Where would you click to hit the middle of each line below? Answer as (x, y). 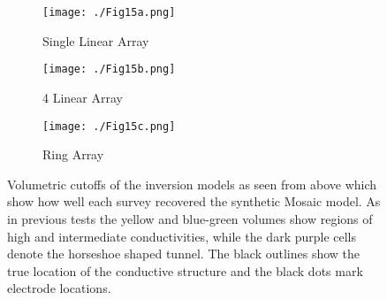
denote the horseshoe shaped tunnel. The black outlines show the (184, 254)
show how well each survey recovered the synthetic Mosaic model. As (194, 201)
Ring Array (73, 154)
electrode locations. (59, 288)
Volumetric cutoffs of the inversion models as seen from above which (192, 184)
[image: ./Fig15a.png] (109, 12)
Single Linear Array (96, 40)
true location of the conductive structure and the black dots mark (185, 270)
